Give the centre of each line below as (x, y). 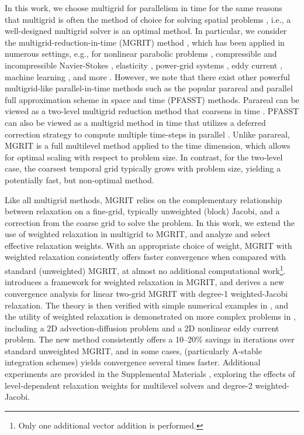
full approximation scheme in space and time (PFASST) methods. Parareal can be (152, 99)
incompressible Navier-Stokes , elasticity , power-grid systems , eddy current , (144, 65)
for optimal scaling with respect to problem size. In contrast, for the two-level (144, 157)
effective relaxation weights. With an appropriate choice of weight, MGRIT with (148, 245)
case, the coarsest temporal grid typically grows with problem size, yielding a (143, 168)
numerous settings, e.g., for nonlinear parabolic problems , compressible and (141, 54)
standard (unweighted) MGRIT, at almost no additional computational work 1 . (145, 270)
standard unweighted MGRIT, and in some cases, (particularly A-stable (133, 350)
